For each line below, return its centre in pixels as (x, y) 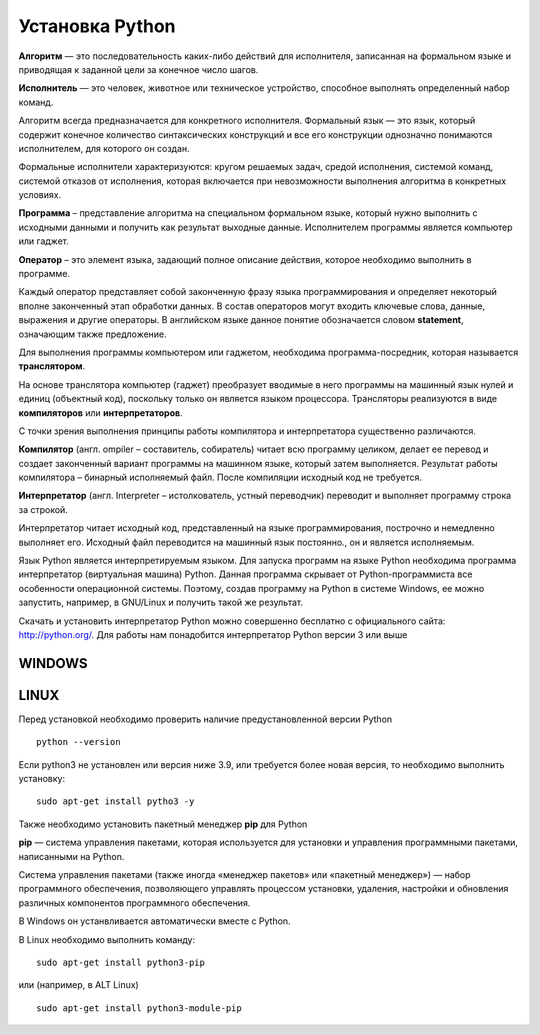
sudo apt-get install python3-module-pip (139, 1008)
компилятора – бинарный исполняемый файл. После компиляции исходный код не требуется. (220, 477)
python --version (78, 742)
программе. (44, 274)
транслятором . (52, 366)
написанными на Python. (71, 856)
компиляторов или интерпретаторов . (101, 412)
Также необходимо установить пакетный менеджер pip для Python (163, 824)
